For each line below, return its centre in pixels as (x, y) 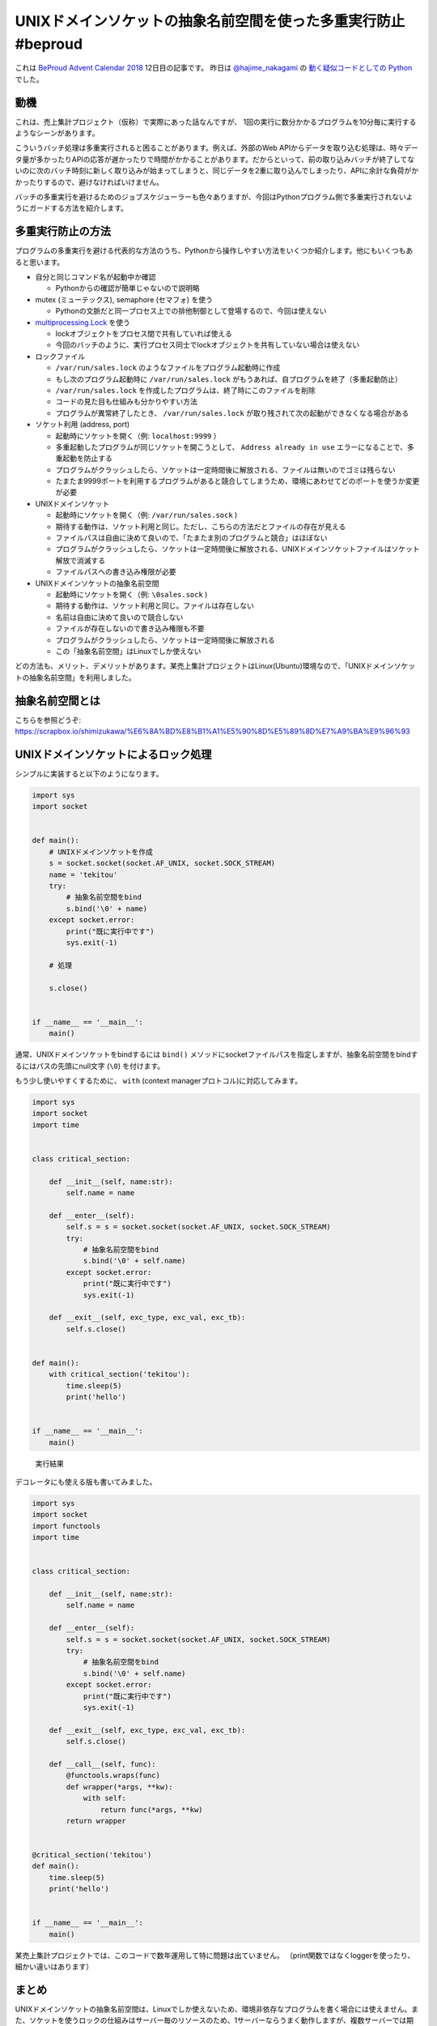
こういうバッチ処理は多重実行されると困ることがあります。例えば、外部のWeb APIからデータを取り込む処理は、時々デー (216, 148)
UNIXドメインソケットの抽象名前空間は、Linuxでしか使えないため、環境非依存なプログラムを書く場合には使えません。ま (216, 2009)
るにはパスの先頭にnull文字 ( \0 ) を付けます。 (90, 1066)
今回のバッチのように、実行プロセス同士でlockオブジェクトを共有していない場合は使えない (208, 345)
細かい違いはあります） (54, 1967)
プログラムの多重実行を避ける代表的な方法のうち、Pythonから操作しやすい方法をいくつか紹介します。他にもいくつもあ (214, 250)
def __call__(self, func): (103, 1764)
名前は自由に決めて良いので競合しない (119, 617)
